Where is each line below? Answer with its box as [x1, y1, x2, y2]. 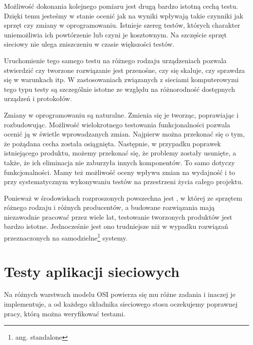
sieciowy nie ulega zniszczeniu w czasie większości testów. [4, 39, 175, 49]
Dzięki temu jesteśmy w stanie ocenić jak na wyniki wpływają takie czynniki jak [4, 10, 243, 20]
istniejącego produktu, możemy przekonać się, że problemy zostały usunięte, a [4, 148, 236, 158]
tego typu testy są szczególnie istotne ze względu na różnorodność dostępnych [4, 84, 235, 94]
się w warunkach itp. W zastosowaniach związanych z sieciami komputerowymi [4, 74, 239, 85]
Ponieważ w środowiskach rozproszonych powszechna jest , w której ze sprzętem [4, 192, 242, 203]
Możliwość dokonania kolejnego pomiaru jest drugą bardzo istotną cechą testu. [4, 1, 238, 11]
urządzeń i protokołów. [4, 93, 72, 103]
